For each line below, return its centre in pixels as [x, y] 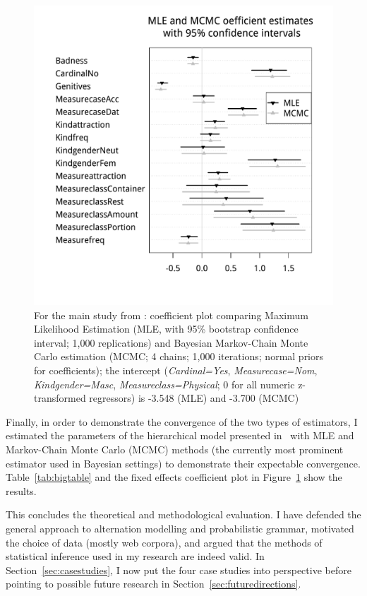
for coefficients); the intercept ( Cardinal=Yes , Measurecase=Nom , [176, 370]
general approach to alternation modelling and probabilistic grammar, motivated [180, 528]
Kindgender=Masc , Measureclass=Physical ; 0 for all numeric [164, 384]
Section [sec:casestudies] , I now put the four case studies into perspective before [179, 570]
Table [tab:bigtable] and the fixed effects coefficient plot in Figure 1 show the [174, 477]
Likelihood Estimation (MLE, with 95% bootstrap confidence [166, 329]
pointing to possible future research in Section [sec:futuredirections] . [154, 584]
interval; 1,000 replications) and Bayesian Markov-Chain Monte [171, 342]
